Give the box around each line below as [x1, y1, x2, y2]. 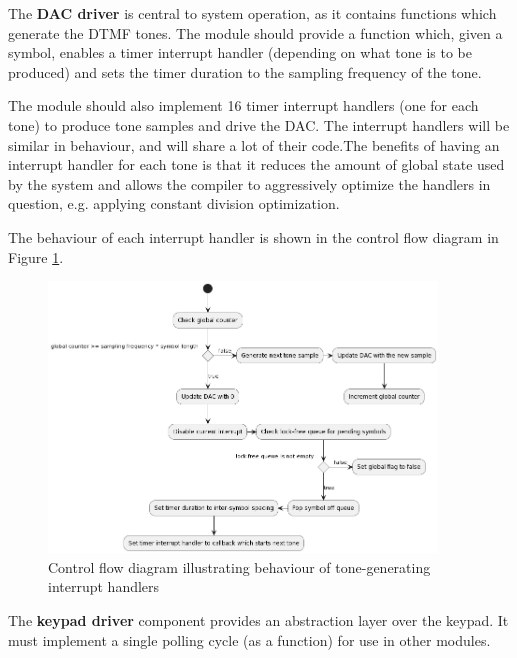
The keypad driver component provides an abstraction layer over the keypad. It [8, 609, 509, 630]
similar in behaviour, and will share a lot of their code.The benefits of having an [8, 134, 500, 155]
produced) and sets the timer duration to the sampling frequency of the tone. [8, 61, 482, 82]
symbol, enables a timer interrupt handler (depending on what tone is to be [8, 42, 472, 63]
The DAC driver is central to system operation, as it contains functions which [8, 3, 497, 23]
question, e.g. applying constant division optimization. [8, 193, 340, 214]
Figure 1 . [8, 246, 64, 267]
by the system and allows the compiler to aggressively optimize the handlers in [8, 173, 491, 194]
